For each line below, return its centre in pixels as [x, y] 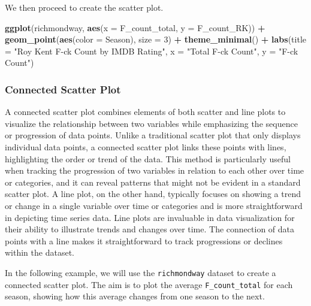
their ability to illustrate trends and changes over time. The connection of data [150, 229]
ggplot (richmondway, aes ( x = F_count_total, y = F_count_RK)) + [135, 27]
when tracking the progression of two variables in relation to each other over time [155, 170]
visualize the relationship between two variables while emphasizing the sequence [151, 123]
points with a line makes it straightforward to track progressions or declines [144, 240]
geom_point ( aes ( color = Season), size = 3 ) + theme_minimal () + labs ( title [155, 39]
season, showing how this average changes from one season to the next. [135, 296]
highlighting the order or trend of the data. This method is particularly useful [148, 158]
